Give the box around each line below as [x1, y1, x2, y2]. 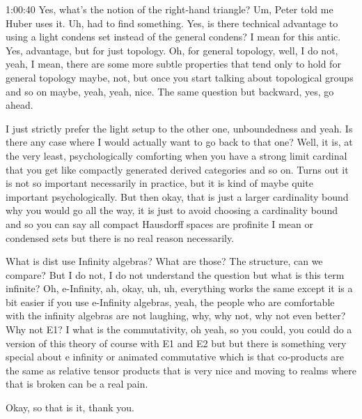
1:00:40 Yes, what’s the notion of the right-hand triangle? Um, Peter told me [6, 2, 333, 16]
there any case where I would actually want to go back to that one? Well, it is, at [6, 135, 353, 149]
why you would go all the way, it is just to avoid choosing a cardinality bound [6, 203, 338, 218]
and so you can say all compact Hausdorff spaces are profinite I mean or [6, 216, 313, 231]
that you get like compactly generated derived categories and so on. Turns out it [6, 162, 349, 176]
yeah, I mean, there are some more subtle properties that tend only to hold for [6, 56, 341, 71]
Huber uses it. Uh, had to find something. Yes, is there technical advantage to [6, 15, 338, 30]
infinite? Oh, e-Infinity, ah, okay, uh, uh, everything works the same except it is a [6, 281, 353, 296]
